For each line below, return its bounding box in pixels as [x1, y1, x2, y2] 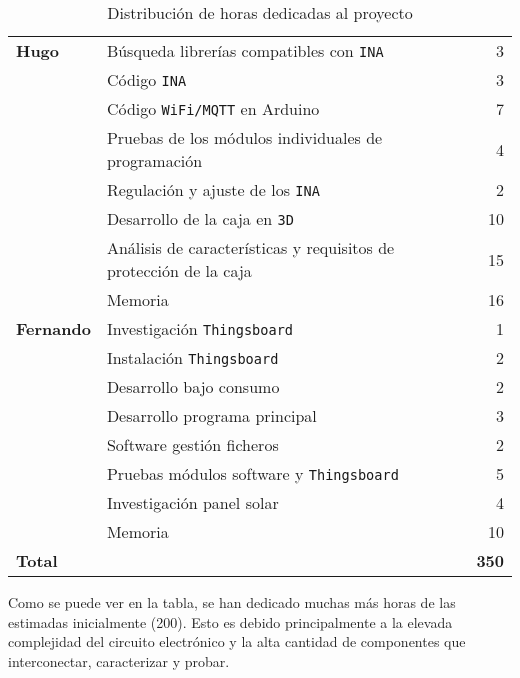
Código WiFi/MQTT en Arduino [106, 97, 320, 120]
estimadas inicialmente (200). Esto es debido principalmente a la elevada [8, 611, 453, 632]
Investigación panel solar [106, 491, 279, 514]
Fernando [16, 317, 91, 340]
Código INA [106, 68, 187, 91]
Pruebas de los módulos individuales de [106, 126, 383, 149]
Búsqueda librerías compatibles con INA [106, 39, 384, 62]
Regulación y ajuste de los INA [106, 178, 320, 201]
